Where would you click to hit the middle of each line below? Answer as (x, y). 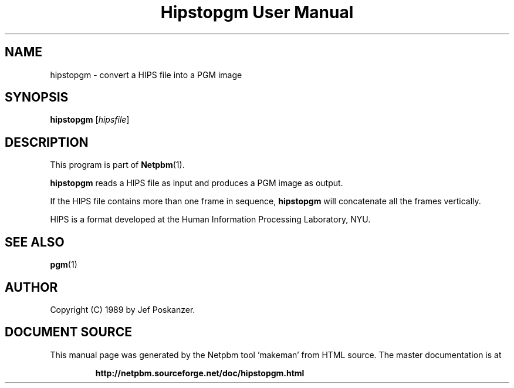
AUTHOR (31, 287)
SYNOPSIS (37, 97)
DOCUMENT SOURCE (68, 332)
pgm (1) (64, 265)
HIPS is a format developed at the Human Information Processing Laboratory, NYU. (210, 220)
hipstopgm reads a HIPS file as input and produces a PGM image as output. (197, 183)
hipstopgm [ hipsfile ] (90, 120)
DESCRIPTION (47, 142)
